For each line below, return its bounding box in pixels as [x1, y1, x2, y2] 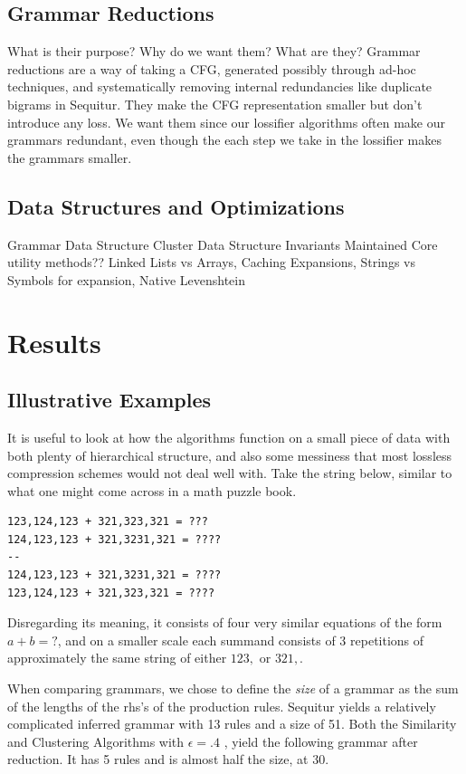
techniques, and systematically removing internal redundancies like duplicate [7, 77, 433, 96]
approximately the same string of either [7, 648, 227, 667]
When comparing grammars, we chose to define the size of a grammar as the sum [7, 679, 459, 698]
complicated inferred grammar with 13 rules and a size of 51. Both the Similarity [7, 714, 457, 733]
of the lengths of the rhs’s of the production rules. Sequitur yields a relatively [7, 696, 436, 715]
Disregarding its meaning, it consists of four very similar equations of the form [7, 613, 442, 632]
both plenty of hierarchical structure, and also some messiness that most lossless [7, 445, 452, 464]
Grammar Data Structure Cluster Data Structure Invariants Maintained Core [7, 234, 438, 253]
